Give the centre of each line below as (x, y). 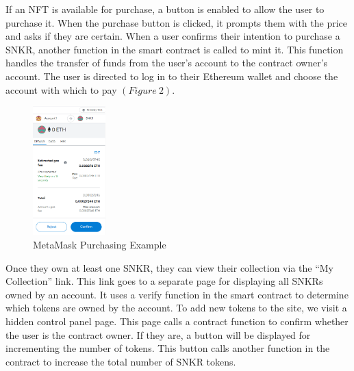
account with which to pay (61, 89)
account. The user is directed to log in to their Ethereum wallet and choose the (172, 76)
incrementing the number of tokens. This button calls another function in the (168, 348)
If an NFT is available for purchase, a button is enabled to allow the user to (165, 9)
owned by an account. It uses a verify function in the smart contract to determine (177, 294)
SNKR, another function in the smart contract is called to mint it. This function (175, 49)
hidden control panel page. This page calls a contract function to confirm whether (177, 321)
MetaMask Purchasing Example (100, 244)
